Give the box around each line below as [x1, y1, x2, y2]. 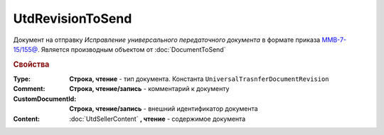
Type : [13, 75, 31, 83]
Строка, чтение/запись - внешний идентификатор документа [69, 104, 259, 113]
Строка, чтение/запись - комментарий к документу [69, 85, 230, 93]
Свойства [13, 59, 50, 69]
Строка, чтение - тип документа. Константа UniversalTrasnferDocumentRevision [69, 75, 330, 83]
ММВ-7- [321, 36, 347, 44]
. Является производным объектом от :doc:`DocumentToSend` [37, 45, 226, 53]
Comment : [13, 85, 46, 93]
